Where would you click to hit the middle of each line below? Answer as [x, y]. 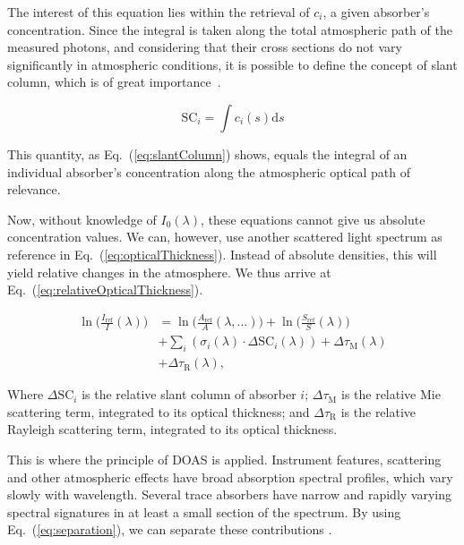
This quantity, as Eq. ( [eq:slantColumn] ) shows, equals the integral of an [207, 153]
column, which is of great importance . [114, 82]
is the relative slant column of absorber [189, 394]
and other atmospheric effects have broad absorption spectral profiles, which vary [230, 477]
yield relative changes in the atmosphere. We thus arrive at [169, 272]
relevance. [34, 189]
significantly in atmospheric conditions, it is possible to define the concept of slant [232, 64]
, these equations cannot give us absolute [313, 219]
